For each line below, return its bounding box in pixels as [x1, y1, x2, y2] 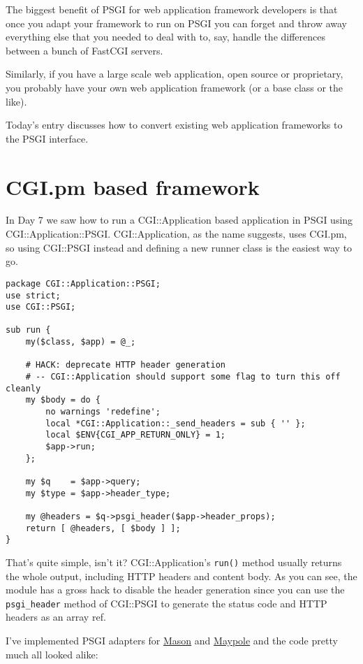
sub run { [6, 325, 51, 335]
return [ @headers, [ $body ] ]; [25, 523, 181, 533]
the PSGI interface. [6, 131, 89, 145]
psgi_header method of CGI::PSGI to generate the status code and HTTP [6, 596, 327, 610]
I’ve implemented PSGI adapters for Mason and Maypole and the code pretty [6, 633, 338, 648]
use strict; [6, 290, 61, 301]
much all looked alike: [6, 647, 98, 661]
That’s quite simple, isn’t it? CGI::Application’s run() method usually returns [6, 554, 342, 569]
